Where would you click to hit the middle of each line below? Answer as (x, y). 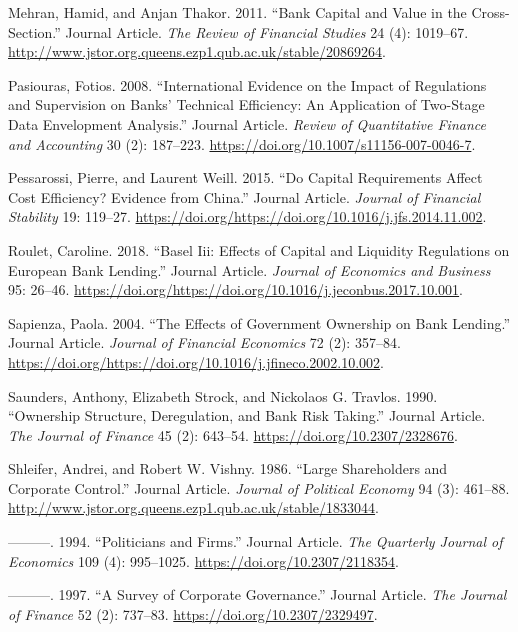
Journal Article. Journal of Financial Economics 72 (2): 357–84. (204, 342)
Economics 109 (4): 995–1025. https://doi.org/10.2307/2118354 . (203, 560)
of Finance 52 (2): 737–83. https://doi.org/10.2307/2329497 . (193, 613)
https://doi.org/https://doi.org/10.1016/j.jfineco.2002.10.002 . (196, 361)
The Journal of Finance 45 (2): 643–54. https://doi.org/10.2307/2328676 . (233, 434)
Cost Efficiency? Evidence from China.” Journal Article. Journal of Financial (244, 196)
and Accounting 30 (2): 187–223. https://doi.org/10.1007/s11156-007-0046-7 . (242, 143)
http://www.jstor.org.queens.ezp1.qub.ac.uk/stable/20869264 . (197, 51)
